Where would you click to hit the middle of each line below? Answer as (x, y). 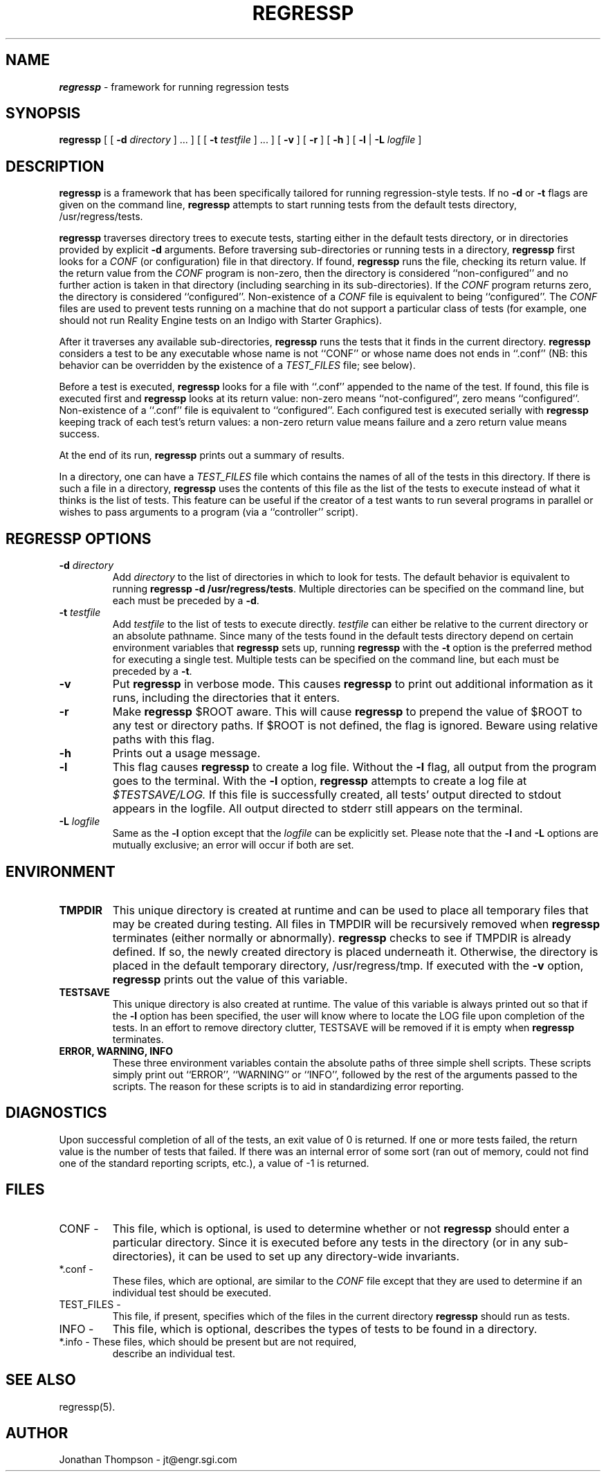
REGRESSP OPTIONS (79, 538)
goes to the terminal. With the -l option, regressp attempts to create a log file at (320, 781)
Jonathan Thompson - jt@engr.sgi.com (148, 1460)
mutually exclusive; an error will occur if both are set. (233, 845)
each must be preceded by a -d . (186, 601)
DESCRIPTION (55, 166)
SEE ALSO (41, 1380)
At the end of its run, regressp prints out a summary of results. (202, 455)
